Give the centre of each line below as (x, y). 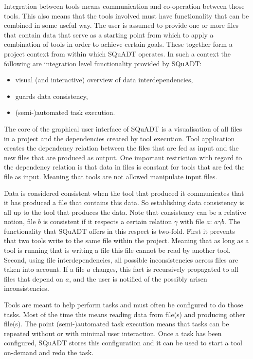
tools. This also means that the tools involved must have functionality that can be (126, 15)
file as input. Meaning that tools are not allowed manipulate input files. (111, 176)
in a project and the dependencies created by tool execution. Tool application (119, 138)
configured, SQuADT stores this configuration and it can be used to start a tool (123, 343)
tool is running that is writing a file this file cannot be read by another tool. (117, 250)
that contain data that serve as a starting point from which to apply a (109, 34)
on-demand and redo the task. (49, 352)
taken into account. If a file (44, 269)
